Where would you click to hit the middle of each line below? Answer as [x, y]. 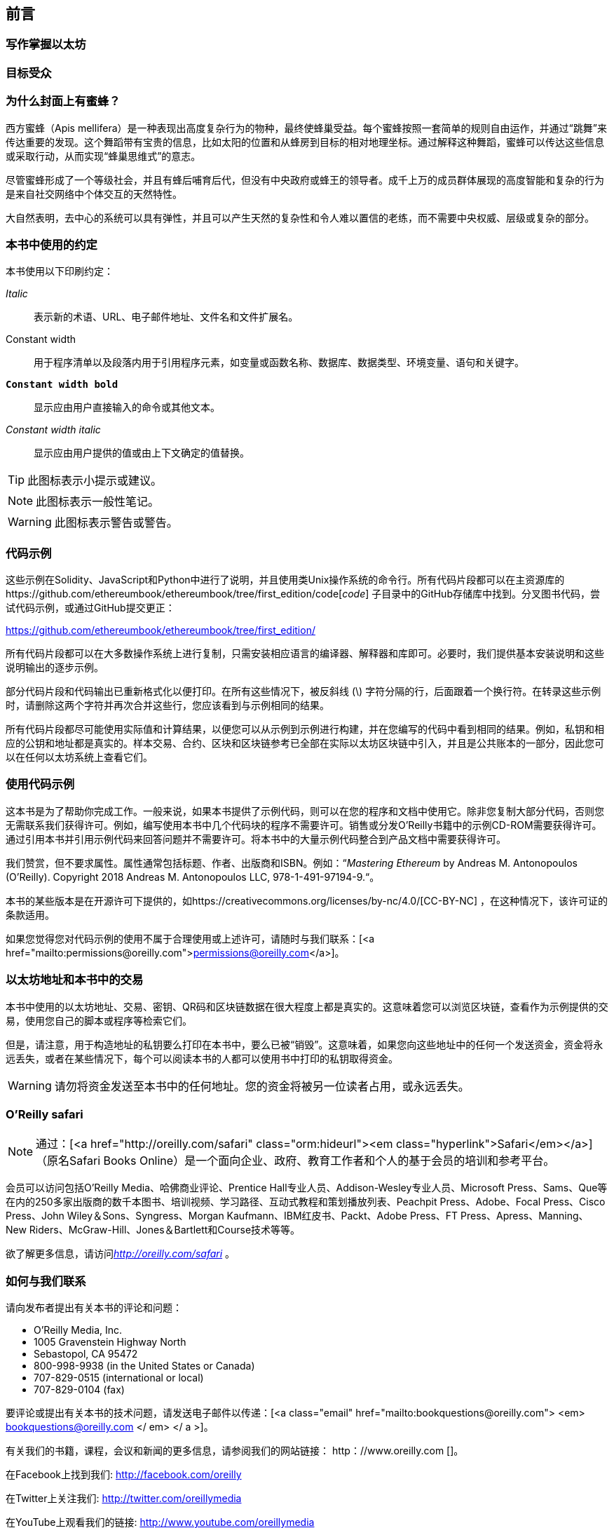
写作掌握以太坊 [46, 45]
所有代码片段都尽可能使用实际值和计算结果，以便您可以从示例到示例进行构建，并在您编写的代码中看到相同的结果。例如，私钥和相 [305, 729]
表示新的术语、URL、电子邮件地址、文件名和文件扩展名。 [166, 317]
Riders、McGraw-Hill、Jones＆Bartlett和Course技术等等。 [165, 1230]
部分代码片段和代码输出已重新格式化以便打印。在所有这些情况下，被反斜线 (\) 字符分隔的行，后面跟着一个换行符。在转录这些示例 [303, 691]
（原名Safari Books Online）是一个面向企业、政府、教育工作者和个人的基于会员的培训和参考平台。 [295, 1161]
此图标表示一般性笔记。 [98, 502]
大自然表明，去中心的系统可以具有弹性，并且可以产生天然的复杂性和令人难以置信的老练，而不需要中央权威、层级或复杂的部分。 [300, 217]
